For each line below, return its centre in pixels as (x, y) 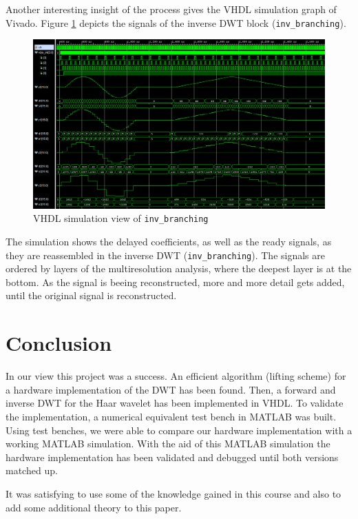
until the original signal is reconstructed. (91, 295)
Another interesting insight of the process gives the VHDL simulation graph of (171, 9)
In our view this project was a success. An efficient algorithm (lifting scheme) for (176, 376)
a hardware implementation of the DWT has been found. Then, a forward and (171, 389)
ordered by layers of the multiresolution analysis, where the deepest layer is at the (179, 268)
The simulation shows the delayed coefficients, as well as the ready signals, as (169, 242)
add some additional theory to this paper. (94, 507)
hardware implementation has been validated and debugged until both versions (172, 457)
